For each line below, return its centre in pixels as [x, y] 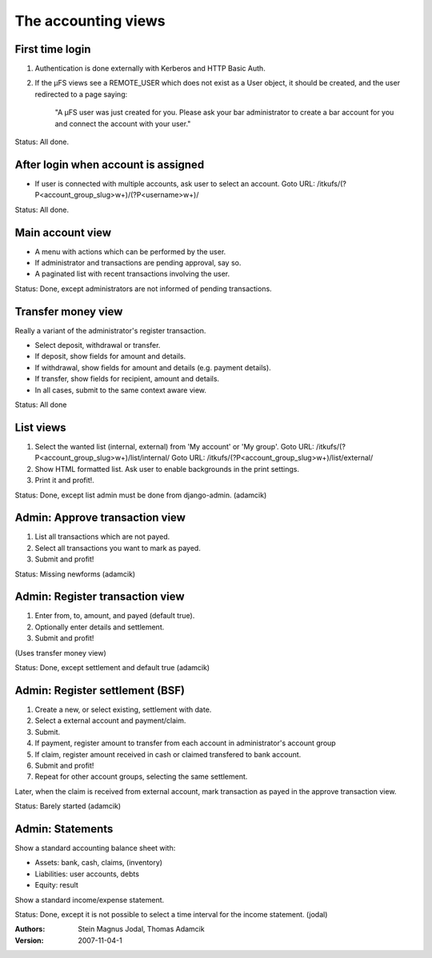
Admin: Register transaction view [100, 597]
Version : [29, 940]
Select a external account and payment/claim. [110, 720]
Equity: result [57, 885]
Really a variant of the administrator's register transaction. [110, 330]
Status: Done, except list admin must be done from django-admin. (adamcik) [141, 495]
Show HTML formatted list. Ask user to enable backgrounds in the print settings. [167, 469]
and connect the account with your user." [123, 123]
